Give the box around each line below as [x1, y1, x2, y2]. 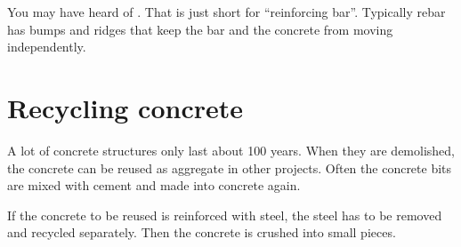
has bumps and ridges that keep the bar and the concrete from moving [7, 20, 393, 38]
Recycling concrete [7, 89, 244, 125]
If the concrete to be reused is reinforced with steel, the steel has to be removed [7, 205, 442, 224]
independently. [7, 37, 86, 56]
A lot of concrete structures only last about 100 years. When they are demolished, [7, 140, 456, 159]
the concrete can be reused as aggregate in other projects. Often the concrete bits [7, 158, 452, 177]
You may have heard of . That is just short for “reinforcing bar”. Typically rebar [7, 3, 446, 20]
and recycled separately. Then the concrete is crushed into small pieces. [7, 223, 396, 242]
